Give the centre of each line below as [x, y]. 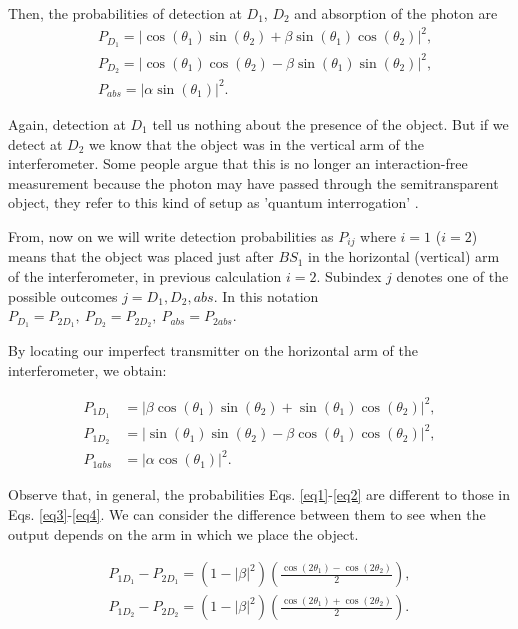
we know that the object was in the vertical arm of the [257, 143]
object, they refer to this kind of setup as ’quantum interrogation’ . [213, 202]
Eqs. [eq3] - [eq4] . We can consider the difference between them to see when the [247, 514]
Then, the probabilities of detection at [125, 13]
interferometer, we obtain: [87, 369]
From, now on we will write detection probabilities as [171, 235]
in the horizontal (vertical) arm [404, 256]
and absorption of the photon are [396, 13]
